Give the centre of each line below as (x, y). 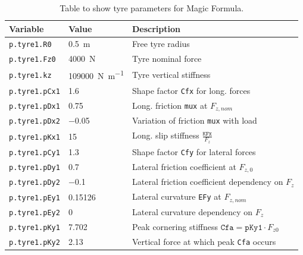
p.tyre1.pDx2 (35, 122)
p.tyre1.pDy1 (35, 168)
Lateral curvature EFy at (177, 196)
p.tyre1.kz (30, 76)
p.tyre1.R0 (30, 45)
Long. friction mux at (170, 105)
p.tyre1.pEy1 (35, 198)
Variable (26, 28)
